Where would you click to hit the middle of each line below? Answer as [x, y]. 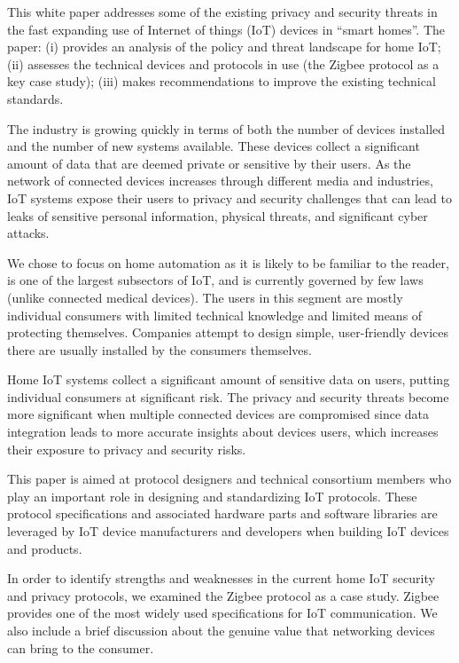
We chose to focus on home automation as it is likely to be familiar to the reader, [228, 262]
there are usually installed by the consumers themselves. [159, 349]
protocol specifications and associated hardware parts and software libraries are [222, 513]
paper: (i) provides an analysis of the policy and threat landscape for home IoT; [224, 47]
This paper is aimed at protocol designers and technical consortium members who [229, 479]
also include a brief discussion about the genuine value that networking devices [221, 630]
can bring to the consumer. [81, 647]
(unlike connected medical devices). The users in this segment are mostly [205, 297]
